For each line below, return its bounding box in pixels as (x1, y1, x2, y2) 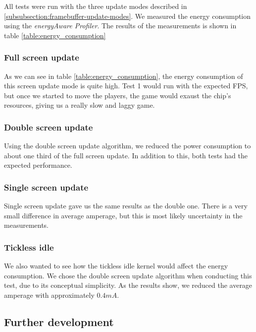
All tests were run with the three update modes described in (4, 1, 187, 11)
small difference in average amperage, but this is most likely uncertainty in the (4, 210, 243, 220)
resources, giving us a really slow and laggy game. (4, 100, 155, 110)
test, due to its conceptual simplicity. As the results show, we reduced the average (4, 280, 253, 290)
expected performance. (4, 160, 72, 170)
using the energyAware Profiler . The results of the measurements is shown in (4, 20, 237, 31)
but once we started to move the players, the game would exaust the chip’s (4, 90, 231, 100)
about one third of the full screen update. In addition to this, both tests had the (4, 150, 248, 160)
